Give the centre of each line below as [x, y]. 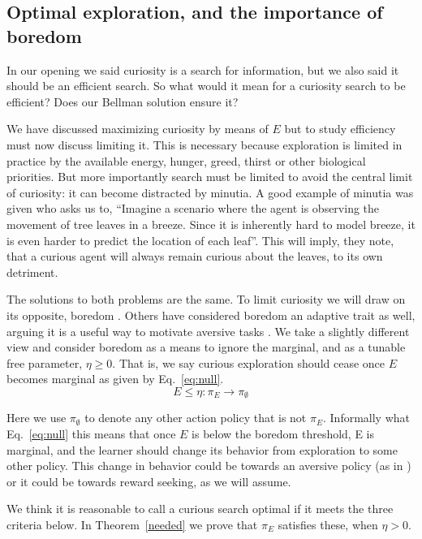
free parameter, [45, 362]
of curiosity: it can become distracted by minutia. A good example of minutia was [210, 192]
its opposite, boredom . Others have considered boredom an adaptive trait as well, [211, 315]
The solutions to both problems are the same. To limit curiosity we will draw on [206, 299]
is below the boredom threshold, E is [283, 433]
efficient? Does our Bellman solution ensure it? [123, 101]
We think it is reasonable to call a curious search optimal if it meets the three [200, 509]
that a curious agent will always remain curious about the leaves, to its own [195, 256]
